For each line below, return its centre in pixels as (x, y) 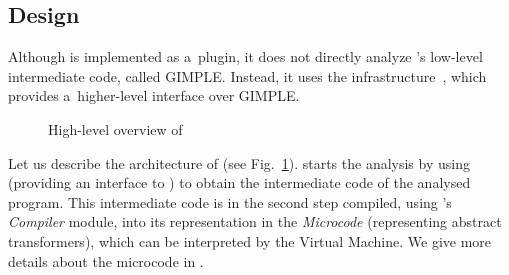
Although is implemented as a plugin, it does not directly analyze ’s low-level (245, 56)
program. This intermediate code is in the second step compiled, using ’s (230, 201)
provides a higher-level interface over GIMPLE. (154, 95)
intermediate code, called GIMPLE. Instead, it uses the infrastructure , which (247, 75)
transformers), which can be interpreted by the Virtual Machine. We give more (250, 240)
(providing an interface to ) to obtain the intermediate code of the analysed (239, 182)
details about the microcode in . (106, 260)
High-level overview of (115, 128)
